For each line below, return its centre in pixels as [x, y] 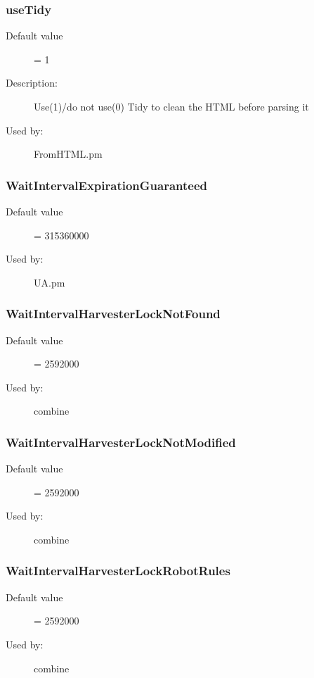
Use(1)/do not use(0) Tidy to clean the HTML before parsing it [171, 106]
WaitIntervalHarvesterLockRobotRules [118, 571]
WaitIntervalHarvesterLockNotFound [113, 314]
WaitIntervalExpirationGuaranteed [107, 185]
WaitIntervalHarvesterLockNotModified [121, 442]
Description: [32, 83]
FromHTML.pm [68, 154]
